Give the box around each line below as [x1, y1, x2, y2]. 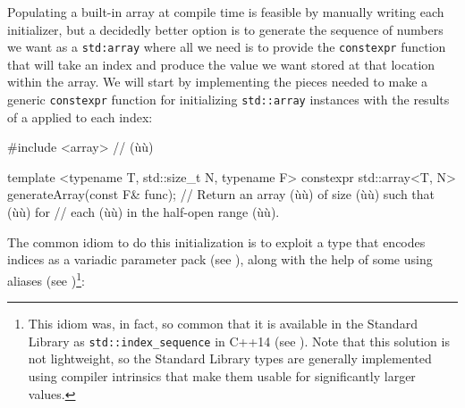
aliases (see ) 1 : [7, 268, 85, 289]
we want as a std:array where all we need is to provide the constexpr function [7, 37, 446, 56]
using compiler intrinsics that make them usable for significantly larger [28, 366, 416, 385]
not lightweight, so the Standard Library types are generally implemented [28, 349, 432, 368]
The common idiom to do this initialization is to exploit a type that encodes [7, 232, 426, 251]
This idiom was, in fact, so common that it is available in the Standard [28, 314, 418, 333]
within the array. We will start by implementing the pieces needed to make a [7, 72, 428, 91]
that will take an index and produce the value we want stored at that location [7, 54, 435, 73]
